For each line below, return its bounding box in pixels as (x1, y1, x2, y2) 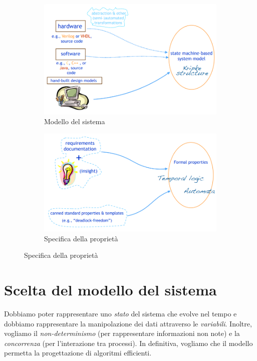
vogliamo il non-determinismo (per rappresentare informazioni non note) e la (4, 328, 240, 338)
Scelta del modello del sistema (4, 279, 217, 300)
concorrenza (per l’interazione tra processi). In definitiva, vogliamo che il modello (4, 337, 253, 348)
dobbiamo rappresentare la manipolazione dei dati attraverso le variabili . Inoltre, (4, 318, 252, 328)
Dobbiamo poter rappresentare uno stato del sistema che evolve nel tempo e (4, 308, 237, 319)
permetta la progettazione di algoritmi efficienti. (4, 347, 152, 358)
